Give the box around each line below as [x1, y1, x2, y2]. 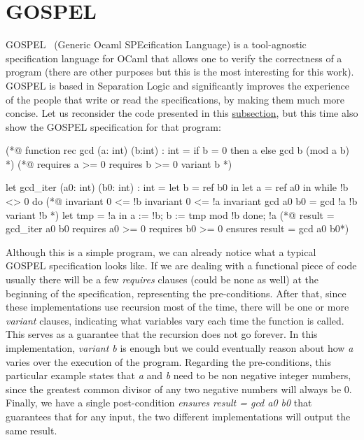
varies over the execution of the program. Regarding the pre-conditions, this [6, 354, 331, 369]
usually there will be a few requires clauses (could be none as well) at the [6, 272, 319, 287]
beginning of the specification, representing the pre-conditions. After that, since [6, 285, 346, 300]
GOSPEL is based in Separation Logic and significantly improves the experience [6, 78, 349, 92]
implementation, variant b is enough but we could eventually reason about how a [6, 341, 353, 355]
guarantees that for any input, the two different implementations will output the [6, 409, 351, 423]
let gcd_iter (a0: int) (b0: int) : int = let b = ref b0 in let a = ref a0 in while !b [6, 180, 349, 194]
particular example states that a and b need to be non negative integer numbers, [6, 368, 351, 383]
